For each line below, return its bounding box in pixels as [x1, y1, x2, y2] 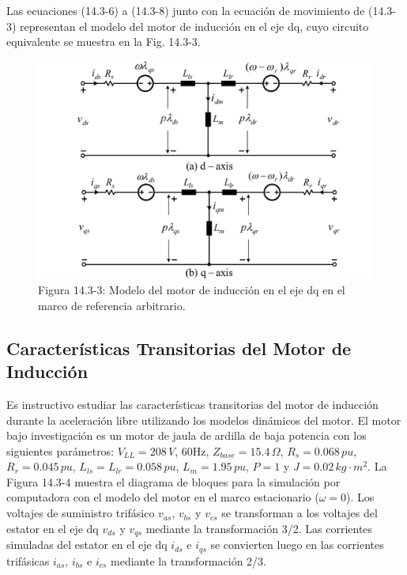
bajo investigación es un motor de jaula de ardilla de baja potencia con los [6, 427, 367, 444]
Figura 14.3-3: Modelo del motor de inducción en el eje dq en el [38, 282, 345, 298]
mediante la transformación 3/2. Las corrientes [145, 520, 373, 536]
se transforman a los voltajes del [221, 505, 378, 521]
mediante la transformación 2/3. [111, 552, 266, 569]
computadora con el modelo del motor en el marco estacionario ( [6, 489, 319, 505]
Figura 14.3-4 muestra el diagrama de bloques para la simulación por [6, 473, 341, 490]
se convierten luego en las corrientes [210, 536, 384, 553]
